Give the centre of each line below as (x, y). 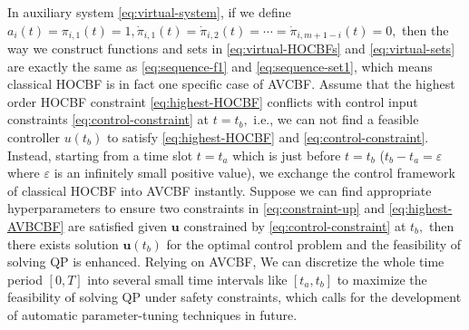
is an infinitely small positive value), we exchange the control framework (254, 173)
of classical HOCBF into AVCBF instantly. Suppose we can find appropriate (220, 190)
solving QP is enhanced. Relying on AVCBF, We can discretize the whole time (226, 262)
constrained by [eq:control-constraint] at (295, 225)
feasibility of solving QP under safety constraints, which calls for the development (234, 297)
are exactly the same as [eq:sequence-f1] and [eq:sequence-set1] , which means (220, 66)
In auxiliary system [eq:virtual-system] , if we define (149, 12)
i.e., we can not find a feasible (336, 119)
